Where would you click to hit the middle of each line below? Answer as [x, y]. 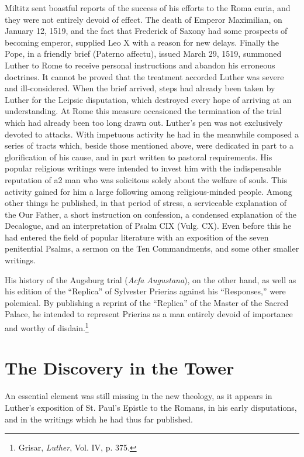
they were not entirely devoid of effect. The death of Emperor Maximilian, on [144, 19]
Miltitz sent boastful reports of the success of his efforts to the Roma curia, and [148, 8]
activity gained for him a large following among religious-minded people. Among [148, 191]
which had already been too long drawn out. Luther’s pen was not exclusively [144, 122]
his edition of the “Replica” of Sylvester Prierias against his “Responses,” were [145, 291]
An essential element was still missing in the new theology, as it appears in [139, 396]
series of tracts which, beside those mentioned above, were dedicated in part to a [149, 145]
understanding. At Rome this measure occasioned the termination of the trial [143, 111]
